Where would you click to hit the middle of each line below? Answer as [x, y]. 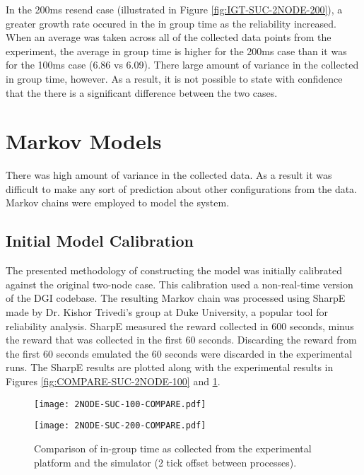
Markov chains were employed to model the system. [118, 203]
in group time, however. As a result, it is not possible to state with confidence [174, 78]
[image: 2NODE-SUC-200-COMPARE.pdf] [120, 426]
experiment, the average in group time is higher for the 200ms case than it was [176, 51]
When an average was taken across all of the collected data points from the [169, 37]
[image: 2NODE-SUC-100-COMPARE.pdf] [120, 404]
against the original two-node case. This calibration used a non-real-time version [180, 284]
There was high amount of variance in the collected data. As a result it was [169, 175]
